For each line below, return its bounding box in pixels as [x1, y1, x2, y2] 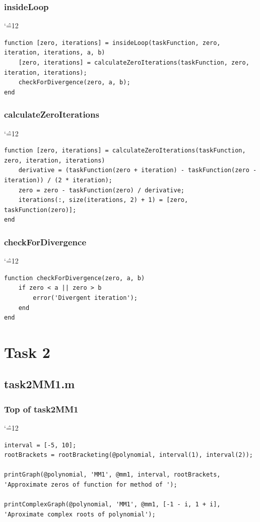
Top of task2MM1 [4, 402, 79, 415]
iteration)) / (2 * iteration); [4, 176, 112, 184]
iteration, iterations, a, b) [4, 49, 105, 57]
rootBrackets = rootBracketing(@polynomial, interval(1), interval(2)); [4, 451, 253, 459]
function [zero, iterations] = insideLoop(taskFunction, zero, [4, 39, 221, 46]
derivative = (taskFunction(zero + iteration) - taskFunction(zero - [18, 167, 257, 174]
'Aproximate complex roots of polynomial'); [4, 510, 156, 518]
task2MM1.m [4, 376, 75, 392]
